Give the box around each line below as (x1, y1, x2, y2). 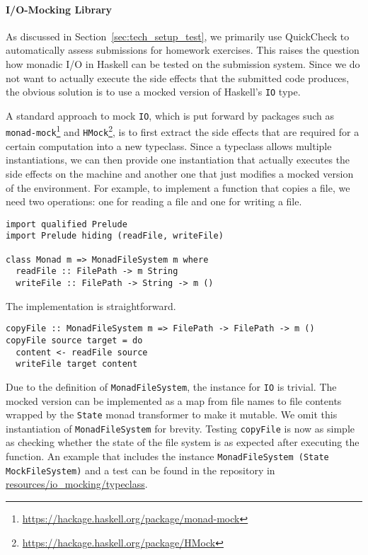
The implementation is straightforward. (6, 298, 176, 313)
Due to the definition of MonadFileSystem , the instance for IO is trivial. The (6, 379, 337, 394)
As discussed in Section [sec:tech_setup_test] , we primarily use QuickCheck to (6, 28, 350, 43)
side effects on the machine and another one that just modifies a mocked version (6, 166, 354, 181)
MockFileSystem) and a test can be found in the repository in (6, 462, 275, 477)
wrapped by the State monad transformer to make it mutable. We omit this (6, 407, 338, 422)
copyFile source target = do (6, 335, 143, 345)
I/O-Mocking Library (6, 1, 113, 16)
